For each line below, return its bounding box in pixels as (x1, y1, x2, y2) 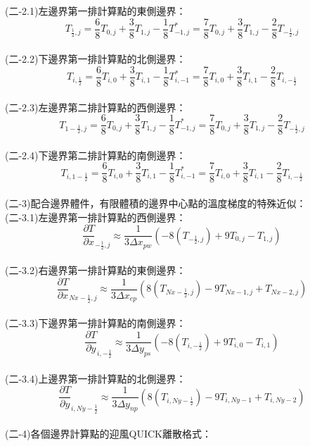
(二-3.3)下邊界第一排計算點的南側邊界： (5, 316, 186, 330)
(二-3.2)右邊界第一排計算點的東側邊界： (5, 263, 186, 278)
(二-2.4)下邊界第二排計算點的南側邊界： (5, 147, 186, 162)
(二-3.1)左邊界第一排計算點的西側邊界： (5, 209, 186, 224)
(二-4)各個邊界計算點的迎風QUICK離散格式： (5, 426, 212, 441)
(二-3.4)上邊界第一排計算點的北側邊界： (5, 371, 186, 385)
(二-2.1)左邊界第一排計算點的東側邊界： (5, 4, 186, 18)
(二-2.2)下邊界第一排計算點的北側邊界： (5, 51, 186, 66)
